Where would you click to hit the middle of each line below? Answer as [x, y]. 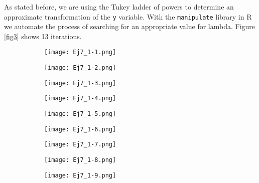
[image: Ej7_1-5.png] [80, 114]
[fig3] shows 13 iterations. [43, 36]
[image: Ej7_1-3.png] [80, 83]
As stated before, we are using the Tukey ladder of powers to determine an [119, 7]
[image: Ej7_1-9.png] [80, 175]
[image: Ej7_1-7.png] [80, 145]
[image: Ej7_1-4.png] [80, 99]
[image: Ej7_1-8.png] [80, 160]
